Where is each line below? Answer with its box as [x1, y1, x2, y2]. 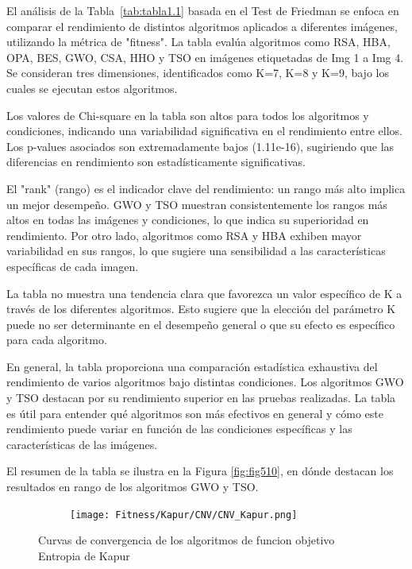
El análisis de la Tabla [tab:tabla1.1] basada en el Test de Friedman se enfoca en [6, 2, 399, 18]
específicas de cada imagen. [6, 257, 139, 274]
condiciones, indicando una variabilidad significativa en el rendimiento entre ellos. [6, 122, 402, 139]
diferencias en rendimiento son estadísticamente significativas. [6, 153, 306, 170]
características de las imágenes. [6, 435, 158, 452]
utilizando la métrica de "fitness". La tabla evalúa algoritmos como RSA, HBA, [6, 33, 391, 50]
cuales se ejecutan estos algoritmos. [6, 79, 178, 96]
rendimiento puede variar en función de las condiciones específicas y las [6, 420, 352, 437]
